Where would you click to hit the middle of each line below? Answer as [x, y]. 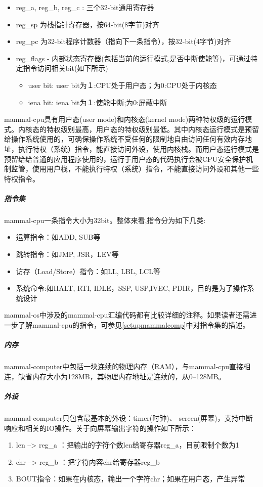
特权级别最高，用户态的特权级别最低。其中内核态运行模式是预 [149, 129]
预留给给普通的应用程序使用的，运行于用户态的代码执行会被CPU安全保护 [125, 159]
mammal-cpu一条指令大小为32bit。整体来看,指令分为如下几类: [105, 220]
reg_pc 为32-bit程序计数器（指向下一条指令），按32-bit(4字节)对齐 [123, 41]
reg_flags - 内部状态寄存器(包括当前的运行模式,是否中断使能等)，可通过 [133, 58]
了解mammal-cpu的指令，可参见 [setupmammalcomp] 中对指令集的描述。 [134, 325]
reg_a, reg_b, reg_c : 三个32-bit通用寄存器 [85, 7]
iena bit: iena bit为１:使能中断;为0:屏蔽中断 [98, 102]
